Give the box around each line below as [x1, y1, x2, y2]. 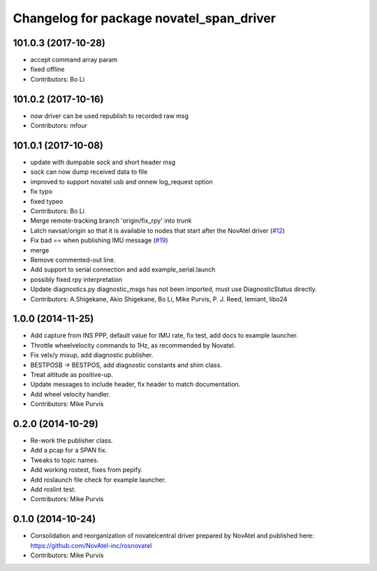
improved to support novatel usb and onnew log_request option [30, 177, 213, 186]
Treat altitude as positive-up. [30, 370, 113, 378]
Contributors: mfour [30, 121, 87, 130]
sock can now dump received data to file [30, 168, 148, 176]
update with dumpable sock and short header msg [30, 158, 176, 167]
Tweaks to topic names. [30, 456, 99, 464]
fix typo [30, 187, 52, 195]
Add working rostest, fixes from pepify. [30, 466, 143, 474]
